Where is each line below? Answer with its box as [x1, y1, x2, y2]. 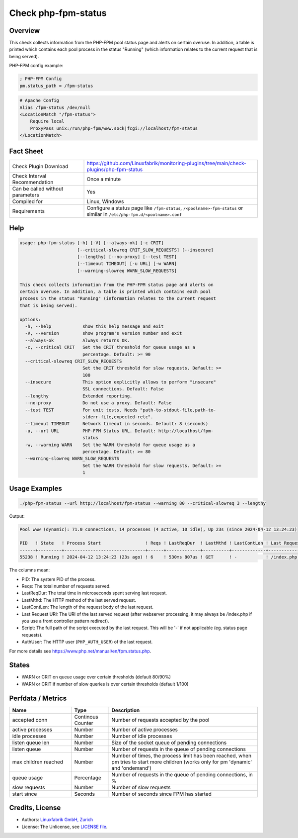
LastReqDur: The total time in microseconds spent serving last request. [21, 590, 167, 596]
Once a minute [86, 176, 121, 183]
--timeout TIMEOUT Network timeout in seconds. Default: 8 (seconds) [25, 421, 209, 427]
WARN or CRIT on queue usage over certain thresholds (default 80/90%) [21, 674, 171, 680]
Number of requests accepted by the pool [111, 716, 210, 723]
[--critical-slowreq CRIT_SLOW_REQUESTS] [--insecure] [77, 247, 214, 253]
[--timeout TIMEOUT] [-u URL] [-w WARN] [77, 261, 177, 267]
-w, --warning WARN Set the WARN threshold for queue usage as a [25, 442, 196, 448]
